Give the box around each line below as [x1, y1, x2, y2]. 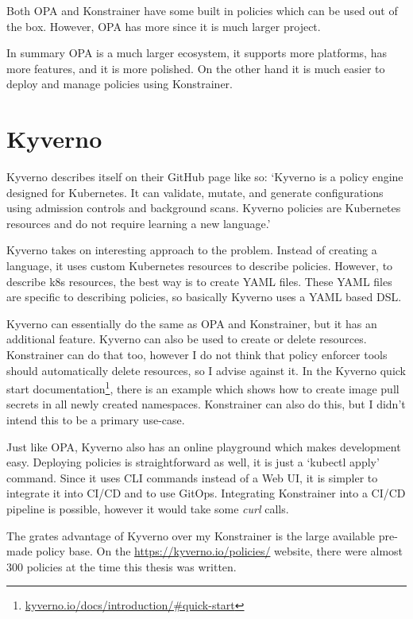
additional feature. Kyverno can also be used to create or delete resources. [6, 331, 367, 347]
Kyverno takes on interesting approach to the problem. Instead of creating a [6, 242, 377, 258]
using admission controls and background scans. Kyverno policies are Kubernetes [6, 199, 401, 216]
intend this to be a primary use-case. [6, 412, 185, 428]
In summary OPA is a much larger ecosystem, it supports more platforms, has [6, 44, 387, 61]
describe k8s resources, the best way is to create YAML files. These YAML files [6, 273, 392, 289]
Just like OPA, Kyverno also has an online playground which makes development [6, 438, 401, 455]
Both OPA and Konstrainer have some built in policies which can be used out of [6, 2, 398, 18]
